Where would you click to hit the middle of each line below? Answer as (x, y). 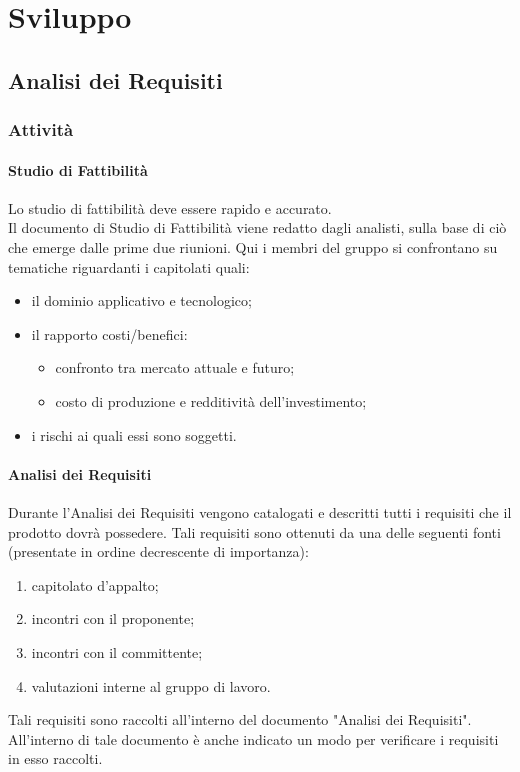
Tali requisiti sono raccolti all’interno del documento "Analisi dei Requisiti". (240, 719)
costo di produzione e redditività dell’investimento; (211, 400)
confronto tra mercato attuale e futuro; (175, 367)
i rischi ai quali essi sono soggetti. (134, 434)
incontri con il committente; (117, 651)
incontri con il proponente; (113, 618)
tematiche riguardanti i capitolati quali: (129, 266)
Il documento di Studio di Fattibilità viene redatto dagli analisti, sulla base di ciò (257, 227)
